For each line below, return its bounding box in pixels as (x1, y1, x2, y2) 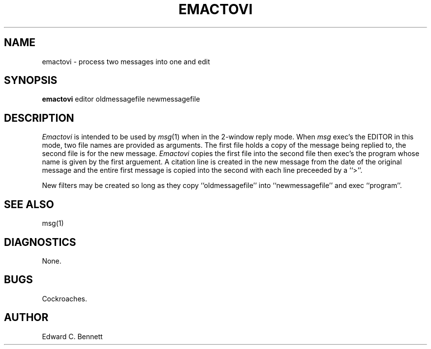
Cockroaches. (42, 294, 87, 303)
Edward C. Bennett (42, 332, 103, 341)
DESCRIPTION (4, 111, 74, 124)
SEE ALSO (4, 198, 54, 211)
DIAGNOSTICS (4, 236, 76, 248)
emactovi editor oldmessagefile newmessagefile (42, 95, 200, 104)
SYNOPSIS (4, 74, 58, 87)
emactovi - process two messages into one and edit (42, 57, 210, 66)
